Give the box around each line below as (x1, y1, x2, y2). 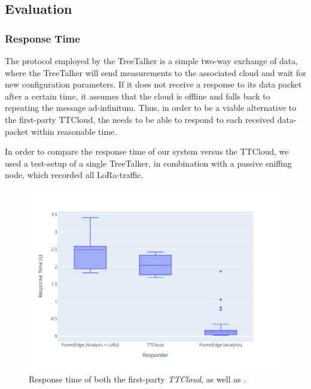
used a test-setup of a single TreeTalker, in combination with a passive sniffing (5, 156, 292, 169)
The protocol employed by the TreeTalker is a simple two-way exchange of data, (5, 55, 298, 67)
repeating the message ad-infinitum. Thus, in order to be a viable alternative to (5, 101, 297, 114)
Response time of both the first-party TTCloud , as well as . (29, 373, 246, 385)
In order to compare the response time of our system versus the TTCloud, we (5, 145, 289, 158)
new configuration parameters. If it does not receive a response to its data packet (5, 78, 302, 91)
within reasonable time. (31, 125, 117, 137)
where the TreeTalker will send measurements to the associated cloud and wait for (5, 66, 306, 79)
